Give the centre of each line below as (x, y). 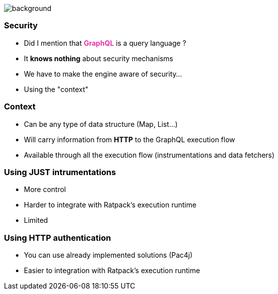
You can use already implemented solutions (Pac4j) (108, 255)
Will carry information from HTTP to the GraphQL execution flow (130, 139)
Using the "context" (56, 89)
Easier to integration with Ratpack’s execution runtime (112, 270)
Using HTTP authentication (58, 238)
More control (45, 190)
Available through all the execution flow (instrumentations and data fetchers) (149, 155)
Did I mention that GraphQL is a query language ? (105, 43)
